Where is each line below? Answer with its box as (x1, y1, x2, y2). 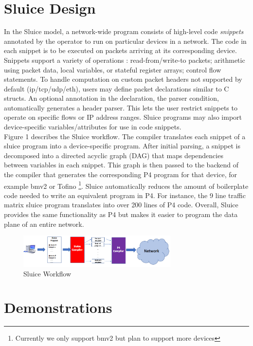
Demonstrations (4, 297, 112, 317)
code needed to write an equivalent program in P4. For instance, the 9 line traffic (4, 190, 246, 200)
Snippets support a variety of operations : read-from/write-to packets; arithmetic (4, 55, 245, 65)
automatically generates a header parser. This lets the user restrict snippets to (4, 102, 237, 112)
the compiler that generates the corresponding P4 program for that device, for (4, 169, 237, 180)
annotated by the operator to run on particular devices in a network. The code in (4, 36, 247, 46)
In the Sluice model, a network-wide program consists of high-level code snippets (4, 26, 244, 36)
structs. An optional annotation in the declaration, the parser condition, (4, 93, 219, 103)
